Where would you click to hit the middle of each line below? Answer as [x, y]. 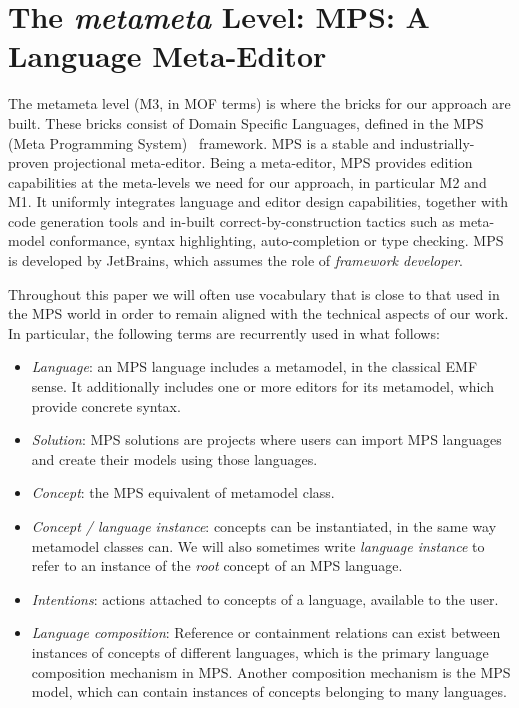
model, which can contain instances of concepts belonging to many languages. [269, 691]
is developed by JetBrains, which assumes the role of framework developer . [235, 260]
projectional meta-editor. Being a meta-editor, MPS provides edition [263, 162]
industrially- [437, 142]
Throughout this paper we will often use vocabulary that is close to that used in [254, 293]
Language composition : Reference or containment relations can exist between [266, 632]
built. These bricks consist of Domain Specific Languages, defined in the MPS [246, 122]
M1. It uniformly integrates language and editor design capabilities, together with [258, 201]
